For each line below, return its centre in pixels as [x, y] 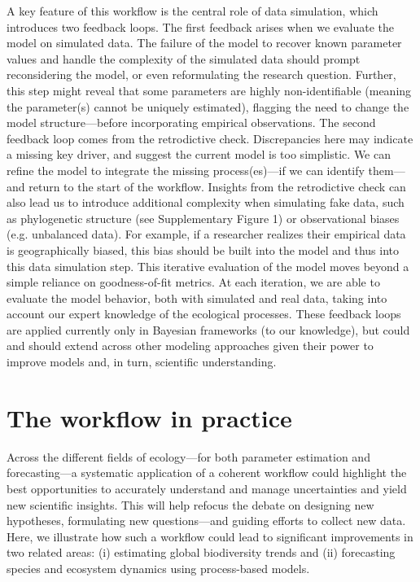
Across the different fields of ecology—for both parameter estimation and [188, 456]
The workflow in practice [149, 417]
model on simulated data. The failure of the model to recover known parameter [204, 43]
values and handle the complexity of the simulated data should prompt [184, 58]
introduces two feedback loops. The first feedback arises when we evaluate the [201, 26]
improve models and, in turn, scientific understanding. [142, 362]
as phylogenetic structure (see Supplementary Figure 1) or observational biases [203, 218]
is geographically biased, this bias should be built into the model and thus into [203, 249]
